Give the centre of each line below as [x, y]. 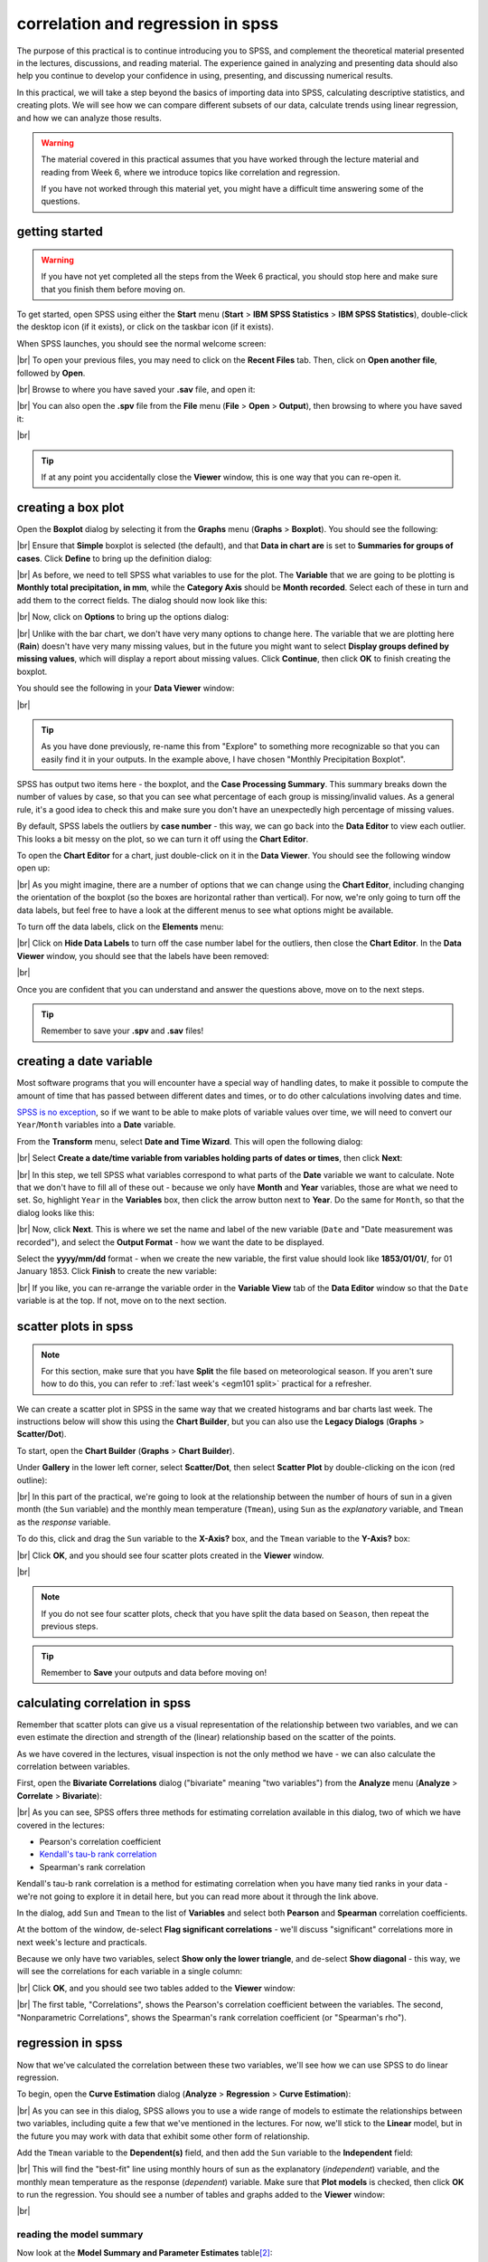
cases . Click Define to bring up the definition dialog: [114, 558]
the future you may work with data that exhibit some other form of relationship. [164, 2136]
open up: [33, 868]
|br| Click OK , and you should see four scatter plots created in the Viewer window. [170, 1555]
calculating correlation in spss [104, 1702]
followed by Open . [51, 373]
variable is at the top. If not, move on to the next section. [122, 1301]
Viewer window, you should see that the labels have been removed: [143, 955]
